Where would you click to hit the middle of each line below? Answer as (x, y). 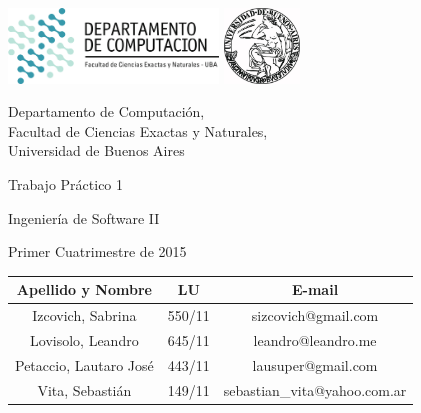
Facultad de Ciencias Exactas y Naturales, (138, 130)
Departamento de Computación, (106, 111)
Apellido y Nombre (84, 289)
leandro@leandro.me (315, 339)
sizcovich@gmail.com (315, 315)
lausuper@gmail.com (315, 364)
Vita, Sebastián (84, 389)
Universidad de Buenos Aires (96, 150)
